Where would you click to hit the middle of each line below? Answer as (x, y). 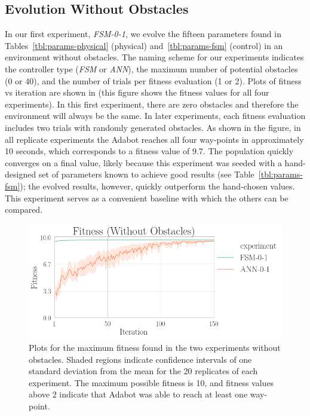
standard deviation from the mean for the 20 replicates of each (143, 371)
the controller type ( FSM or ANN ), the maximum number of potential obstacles (151, 68)
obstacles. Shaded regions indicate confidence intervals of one (140, 359)
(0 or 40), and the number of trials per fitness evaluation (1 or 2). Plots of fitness (153, 80)
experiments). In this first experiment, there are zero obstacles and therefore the (152, 104)
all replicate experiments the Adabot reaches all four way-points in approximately (154, 139)
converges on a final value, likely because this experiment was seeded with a (143, 162)
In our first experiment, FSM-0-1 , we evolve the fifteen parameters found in (143, 34)
